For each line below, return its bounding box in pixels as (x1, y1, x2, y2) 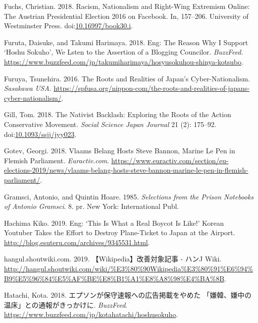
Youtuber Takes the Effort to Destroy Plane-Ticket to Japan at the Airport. (4, 227, 235, 238)
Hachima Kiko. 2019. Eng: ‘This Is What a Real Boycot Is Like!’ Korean (4, 217, 224, 228)
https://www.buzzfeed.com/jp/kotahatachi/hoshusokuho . (4, 309, 178, 320)
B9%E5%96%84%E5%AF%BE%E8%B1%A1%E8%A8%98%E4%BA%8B (4, 273, 224, 283)
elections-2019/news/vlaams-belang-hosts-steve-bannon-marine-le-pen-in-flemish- (4, 165, 249, 175)
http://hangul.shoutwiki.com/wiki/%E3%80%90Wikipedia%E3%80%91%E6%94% (4, 263, 253, 274)
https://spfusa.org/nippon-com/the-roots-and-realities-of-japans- (53, 83, 250, 93)
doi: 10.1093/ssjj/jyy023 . (4, 129, 77, 139)
